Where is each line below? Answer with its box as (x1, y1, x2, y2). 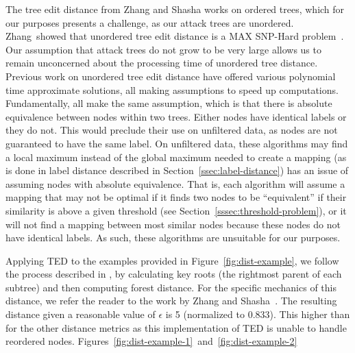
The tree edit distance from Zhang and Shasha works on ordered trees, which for (5, 2, 345, 16)
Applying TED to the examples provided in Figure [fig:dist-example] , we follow (5, 253, 339, 267)
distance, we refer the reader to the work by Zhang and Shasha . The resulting (5, 293, 337, 308)
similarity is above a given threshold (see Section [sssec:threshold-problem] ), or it (5, 203, 347, 217)
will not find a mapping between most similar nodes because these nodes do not (5, 217, 341, 231)
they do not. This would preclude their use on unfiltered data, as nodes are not (5, 123, 338, 137)
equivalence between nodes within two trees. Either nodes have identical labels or (5, 109, 347, 123)
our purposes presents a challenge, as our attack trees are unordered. (5, 15, 294, 29)
